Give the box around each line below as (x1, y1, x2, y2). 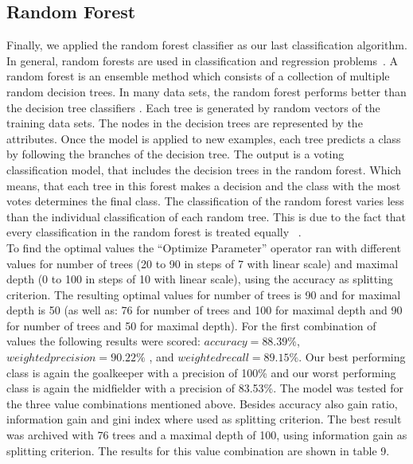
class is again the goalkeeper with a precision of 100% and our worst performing (6, 364, 396, 380)
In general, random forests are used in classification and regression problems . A (6, 52, 399, 68)
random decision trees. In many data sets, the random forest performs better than (6, 83, 407, 99)
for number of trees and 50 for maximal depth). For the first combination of (6, 317, 376, 333)
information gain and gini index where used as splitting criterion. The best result (6, 411, 402, 427)
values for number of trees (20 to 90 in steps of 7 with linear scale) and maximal (6, 255, 399, 271)
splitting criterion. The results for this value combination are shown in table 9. (6, 442, 390, 458)
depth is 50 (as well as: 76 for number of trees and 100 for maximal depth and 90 (6, 302, 403, 318)
